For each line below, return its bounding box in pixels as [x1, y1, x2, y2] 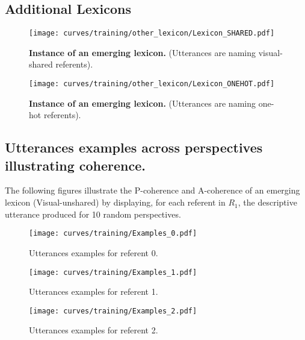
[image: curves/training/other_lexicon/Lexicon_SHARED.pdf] [29, 29, 275, 38]
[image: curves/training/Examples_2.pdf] [29, 306, 197, 315]
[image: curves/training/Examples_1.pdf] [29, 268, 197, 277]
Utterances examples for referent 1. [29, 285, 158, 298]
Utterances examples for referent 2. [29, 324, 158, 336]
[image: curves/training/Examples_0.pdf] [29, 229, 197, 238]
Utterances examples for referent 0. [29, 246, 158, 259]
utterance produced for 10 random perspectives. [5, 207, 181, 220]
